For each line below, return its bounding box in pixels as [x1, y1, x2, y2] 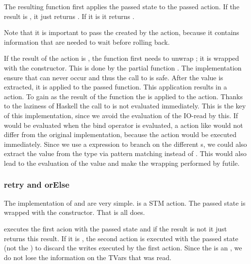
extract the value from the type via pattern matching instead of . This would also [4, 148, 247, 158]
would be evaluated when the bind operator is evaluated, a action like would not [4, 120, 243, 130]
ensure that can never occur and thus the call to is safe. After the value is [4, 72, 223, 82]
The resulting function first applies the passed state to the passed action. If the [4, 1, 239, 11]
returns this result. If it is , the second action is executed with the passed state [4, 233, 238, 243]
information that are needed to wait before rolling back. [4, 36, 170, 47]
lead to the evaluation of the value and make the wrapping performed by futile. [4, 158, 240, 168]
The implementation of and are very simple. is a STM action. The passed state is [4, 197, 246, 208]
